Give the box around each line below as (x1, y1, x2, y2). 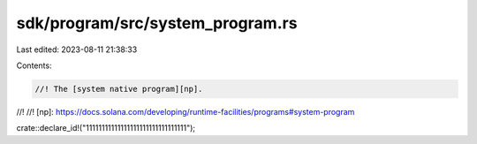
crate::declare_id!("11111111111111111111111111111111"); (16, 123, 196, 133)
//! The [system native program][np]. (34, 84, 203, 94)
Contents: (16, 60, 52, 71)
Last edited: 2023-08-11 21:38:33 (16, 44, 138, 55)
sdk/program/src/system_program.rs (16, 13, 298, 33)
